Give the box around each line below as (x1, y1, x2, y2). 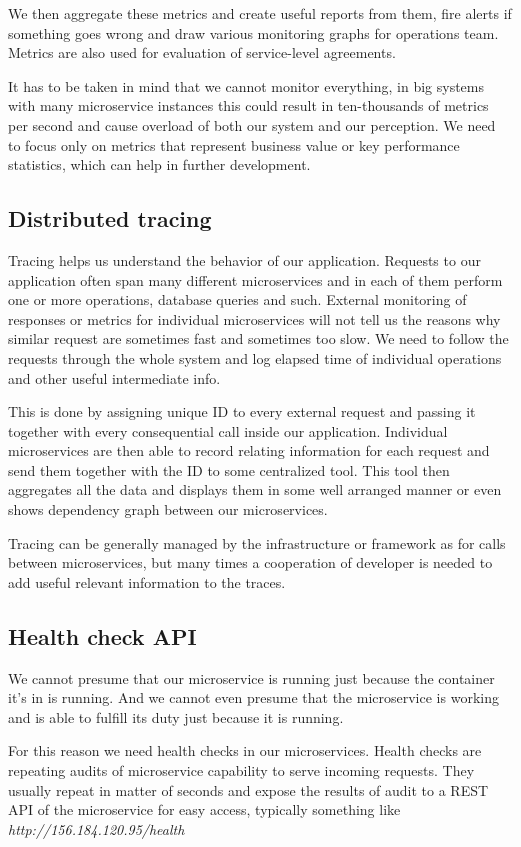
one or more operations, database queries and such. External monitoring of (8, 289, 467, 310)
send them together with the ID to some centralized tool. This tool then (8, 459, 450, 480)
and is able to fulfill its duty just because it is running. (8, 706, 344, 727)
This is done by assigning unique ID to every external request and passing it (8, 401, 476, 422)
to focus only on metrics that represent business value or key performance (8, 134, 460, 155)
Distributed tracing (8, 203, 212, 234)
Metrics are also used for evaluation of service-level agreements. (8, 42, 396, 63)
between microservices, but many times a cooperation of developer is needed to (8, 552, 493, 573)
